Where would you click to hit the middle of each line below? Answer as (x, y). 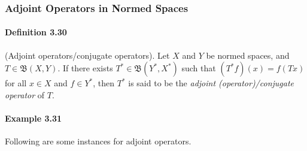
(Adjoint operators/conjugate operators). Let (87, 55)
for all (16, 83)
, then (104, 83)
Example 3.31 (34, 118)
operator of (25, 94)
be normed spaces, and (248, 55)
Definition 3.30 (36, 32)
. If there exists (85, 68)
